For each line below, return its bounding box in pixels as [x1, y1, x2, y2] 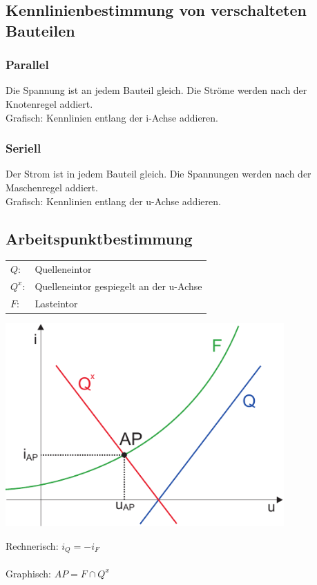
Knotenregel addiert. [6, 96, 93, 111]
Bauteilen [6, 19, 75, 41]
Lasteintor [35, 296, 78, 310]
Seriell [6, 140, 41, 157]
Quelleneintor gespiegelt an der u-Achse [35, 278, 202, 293]
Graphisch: [6, 566, 51, 580]
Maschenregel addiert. [6, 180, 98, 194]
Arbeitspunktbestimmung [6, 227, 193, 249]
